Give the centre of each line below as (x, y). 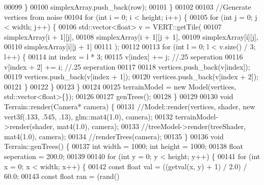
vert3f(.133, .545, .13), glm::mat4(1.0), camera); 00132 (89, 116)
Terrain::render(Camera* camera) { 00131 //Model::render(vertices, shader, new (130, 106)
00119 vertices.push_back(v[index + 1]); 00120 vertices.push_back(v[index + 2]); (131, 76)
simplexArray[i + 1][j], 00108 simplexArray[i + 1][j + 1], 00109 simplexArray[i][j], (131, 36)
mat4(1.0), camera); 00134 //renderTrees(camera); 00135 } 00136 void (114, 136)
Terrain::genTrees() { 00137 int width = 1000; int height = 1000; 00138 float (124, 146)
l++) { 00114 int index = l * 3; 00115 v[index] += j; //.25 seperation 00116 (124, 56)
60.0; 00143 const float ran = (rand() (62, 176)
